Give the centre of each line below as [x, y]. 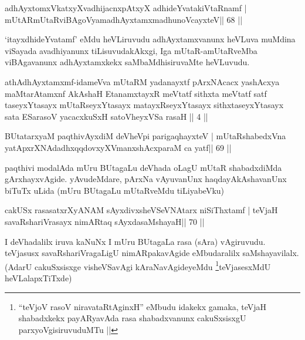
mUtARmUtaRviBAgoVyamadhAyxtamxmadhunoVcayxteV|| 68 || [124, 19]
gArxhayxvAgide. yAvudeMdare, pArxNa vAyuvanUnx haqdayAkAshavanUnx [146, 179]
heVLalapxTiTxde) [38, 277]
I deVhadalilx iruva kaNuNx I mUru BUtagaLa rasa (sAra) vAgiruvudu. [135, 241]
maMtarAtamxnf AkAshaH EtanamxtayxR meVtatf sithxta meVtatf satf [136, 93]
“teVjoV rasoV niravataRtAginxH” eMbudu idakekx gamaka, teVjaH [143, 306]
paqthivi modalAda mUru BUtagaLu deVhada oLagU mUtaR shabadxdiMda [143, 167]
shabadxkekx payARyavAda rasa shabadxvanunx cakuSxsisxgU [132, 318]
